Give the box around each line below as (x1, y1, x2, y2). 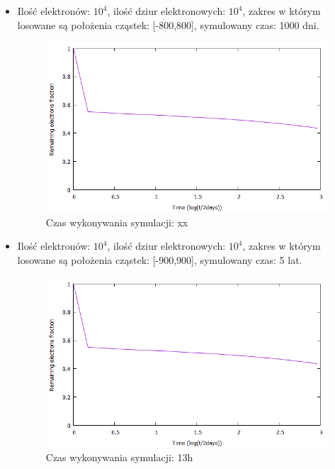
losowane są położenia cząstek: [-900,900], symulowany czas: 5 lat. (17, 253, 302, 267)
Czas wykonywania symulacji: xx (45, 214, 188, 229)
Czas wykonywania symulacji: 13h (45, 450, 193, 465)
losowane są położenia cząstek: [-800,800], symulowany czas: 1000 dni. (17, 17, 319, 32)
